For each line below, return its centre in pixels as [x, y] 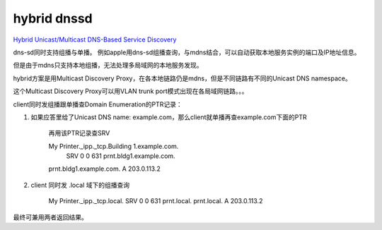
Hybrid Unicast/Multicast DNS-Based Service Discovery [95, 40]
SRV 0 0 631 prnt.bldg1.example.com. [121, 156]
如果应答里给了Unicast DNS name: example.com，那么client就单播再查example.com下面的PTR [169, 117]
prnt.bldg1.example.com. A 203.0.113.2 [104, 169]
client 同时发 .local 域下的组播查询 [80, 185]
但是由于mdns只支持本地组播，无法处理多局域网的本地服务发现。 [108, 65]
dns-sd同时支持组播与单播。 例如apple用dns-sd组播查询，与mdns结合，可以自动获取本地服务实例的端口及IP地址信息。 [187, 52]
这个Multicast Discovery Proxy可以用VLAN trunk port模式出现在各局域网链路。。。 [131, 91]
